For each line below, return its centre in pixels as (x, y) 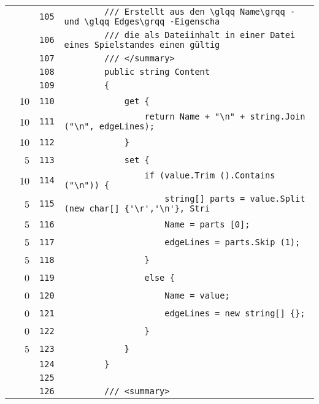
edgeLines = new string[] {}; (235, 313)
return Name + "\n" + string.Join (225, 116)
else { (159, 277)
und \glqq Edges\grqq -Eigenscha (142, 21)
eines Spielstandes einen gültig (142, 45)
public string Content (157, 72)
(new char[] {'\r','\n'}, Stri (137, 208)
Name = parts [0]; (207, 224)
